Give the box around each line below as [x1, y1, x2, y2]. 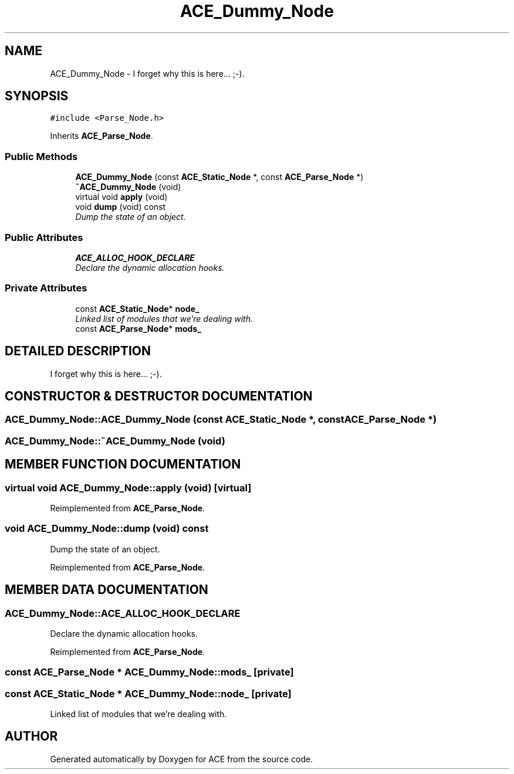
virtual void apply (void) [75, 192, 168, 202]
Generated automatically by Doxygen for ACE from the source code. [50, 753, 313, 764]
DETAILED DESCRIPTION [5, 344, 151, 359]
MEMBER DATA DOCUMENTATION [5, 582, 208, 598]
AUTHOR [5, 729, 58, 744]
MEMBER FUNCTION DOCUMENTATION [5, 457, 241, 472]
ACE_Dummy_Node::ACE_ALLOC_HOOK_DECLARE [5, 607, 241, 619]
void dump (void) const [75, 202, 166, 212]
